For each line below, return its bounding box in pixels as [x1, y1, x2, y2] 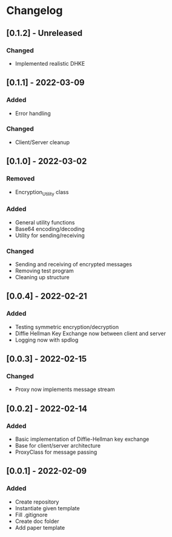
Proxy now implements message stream [15, 386, 115, 393]
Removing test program [15, 267, 74, 274]
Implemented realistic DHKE [15, 60, 85, 67]
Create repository [15, 498, 59, 505]
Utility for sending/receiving [15, 232, 85, 239]
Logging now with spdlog [15, 336, 79, 344]
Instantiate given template [15, 504, 80, 511]
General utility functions [15, 218, 75, 226]
